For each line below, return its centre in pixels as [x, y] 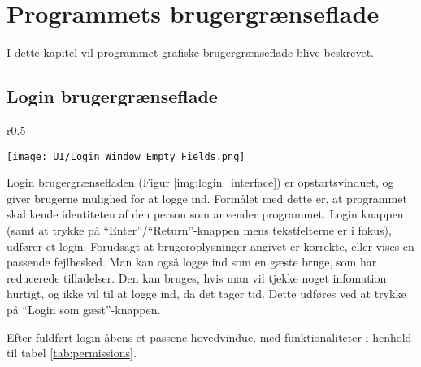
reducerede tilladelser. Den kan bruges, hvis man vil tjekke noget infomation [197, 277]
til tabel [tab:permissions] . [72, 353]
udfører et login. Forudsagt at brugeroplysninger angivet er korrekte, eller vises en [210, 246]
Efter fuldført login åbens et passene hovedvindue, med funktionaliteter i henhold [209, 337]
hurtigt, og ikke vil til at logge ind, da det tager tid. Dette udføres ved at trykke [206, 294]
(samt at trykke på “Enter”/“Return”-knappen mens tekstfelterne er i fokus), [199, 229]
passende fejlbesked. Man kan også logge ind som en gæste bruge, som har [192, 262]
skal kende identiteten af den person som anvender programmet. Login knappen [205, 214]
